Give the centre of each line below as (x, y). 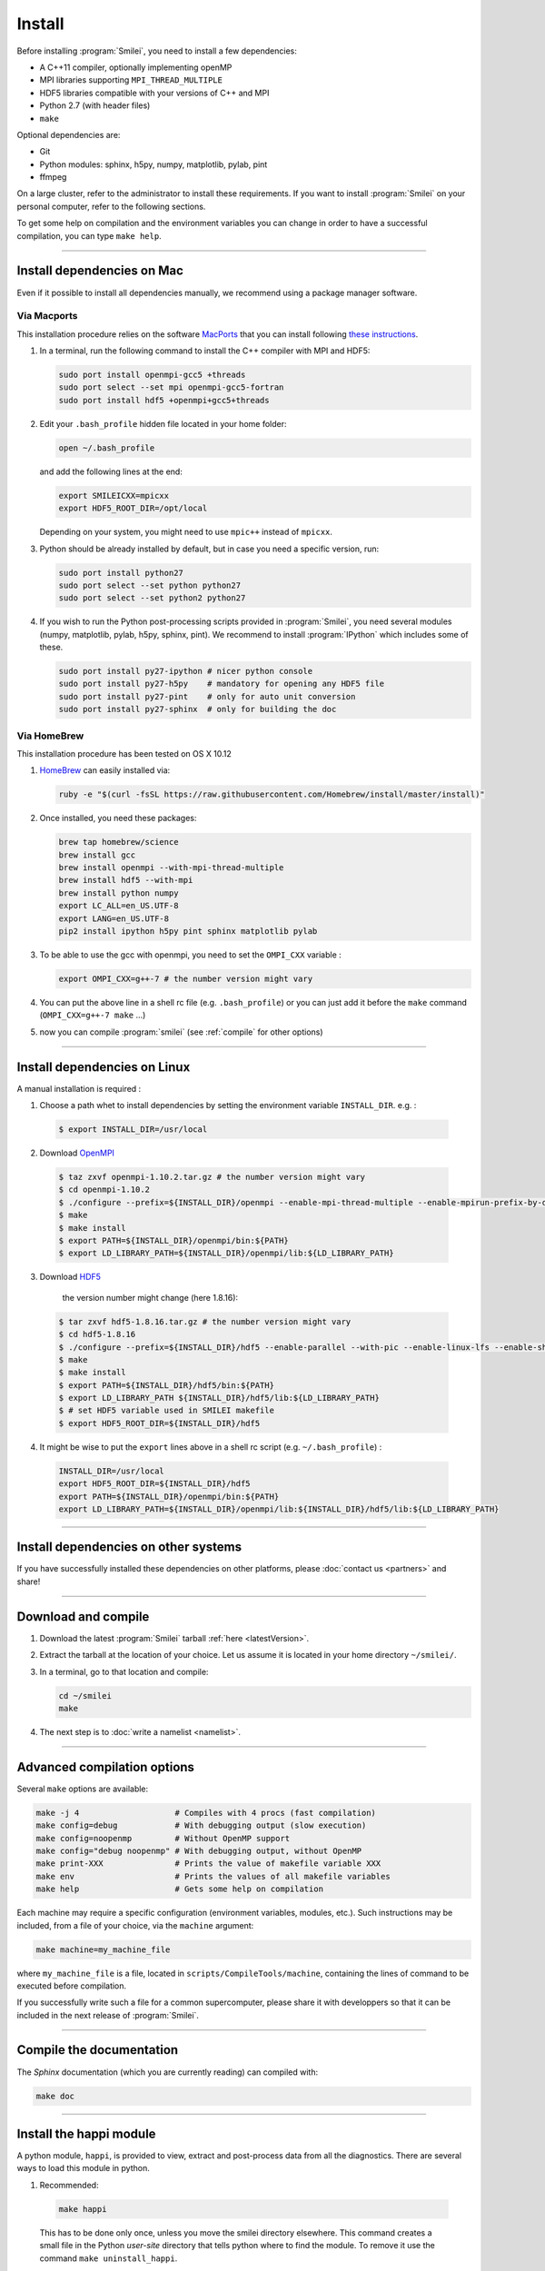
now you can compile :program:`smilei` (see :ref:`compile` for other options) (181, 1032)
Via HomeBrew (50, 736)
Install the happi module (86, 2133)
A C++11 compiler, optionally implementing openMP (136, 67)
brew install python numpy (119, 893)
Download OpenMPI (77, 1153)
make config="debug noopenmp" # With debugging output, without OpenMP (199, 1850)
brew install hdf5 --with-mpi (126, 880)
